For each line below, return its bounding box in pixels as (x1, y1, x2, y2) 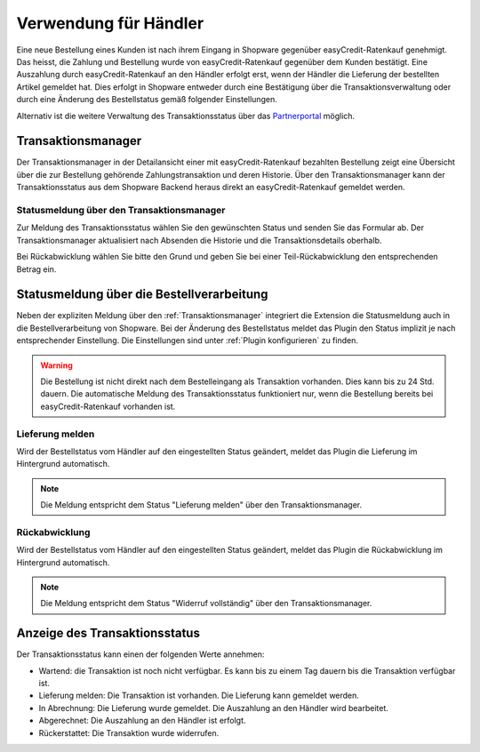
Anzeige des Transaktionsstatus (16, 626, 200, 641)
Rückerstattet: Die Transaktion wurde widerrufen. (38, 727, 220, 738)
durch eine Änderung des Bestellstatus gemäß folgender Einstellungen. (16, 94, 277, 105)
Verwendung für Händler (16, 13, 204, 33)
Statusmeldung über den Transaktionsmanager (16, 204, 226, 216)
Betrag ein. (16, 263, 57, 275)
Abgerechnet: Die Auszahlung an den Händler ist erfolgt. (38, 716, 246, 726)
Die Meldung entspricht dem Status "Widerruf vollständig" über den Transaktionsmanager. (40, 598, 372, 609)
